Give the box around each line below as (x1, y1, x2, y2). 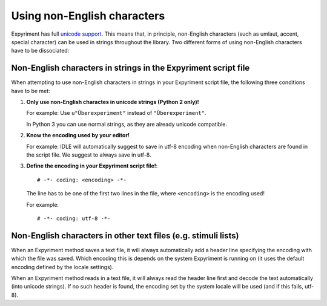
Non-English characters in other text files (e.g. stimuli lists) (11, 230, 239, 241)
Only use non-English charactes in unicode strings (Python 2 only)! (26, 99, 199, 106)
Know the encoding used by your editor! (26, 132, 130, 139)
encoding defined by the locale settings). (11, 263, 114, 270)
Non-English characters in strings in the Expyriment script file (11, 63, 250, 73)
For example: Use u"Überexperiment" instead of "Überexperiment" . (26, 109, 206, 117)
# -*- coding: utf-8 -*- (37, 215, 111, 222)
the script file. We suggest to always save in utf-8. (26, 151, 151, 158)
